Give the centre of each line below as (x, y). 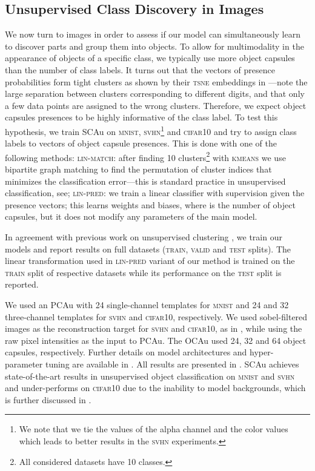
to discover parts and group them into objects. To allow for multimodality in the (154, 46)
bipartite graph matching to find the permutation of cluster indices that (138, 169)
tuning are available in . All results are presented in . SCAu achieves (172, 364)
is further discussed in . (48, 399)
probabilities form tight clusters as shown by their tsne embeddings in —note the (156, 81)
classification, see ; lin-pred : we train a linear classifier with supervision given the (155, 193)
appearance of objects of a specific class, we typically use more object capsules (150, 58)
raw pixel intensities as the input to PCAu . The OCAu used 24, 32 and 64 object (156, 340)
